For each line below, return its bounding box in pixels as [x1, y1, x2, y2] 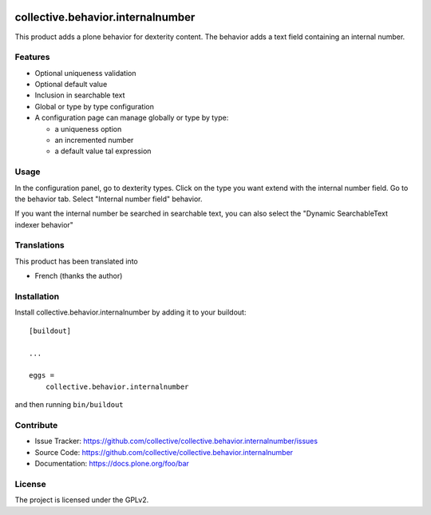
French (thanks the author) [34, 271, 123, 281]
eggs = [29, 371, 55, 380]
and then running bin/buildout [14, 400, 124, 410]
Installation [14, 291, 60, 302]
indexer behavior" [14, 220, 73, 229]
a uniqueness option [54, 124, 122, 133]
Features [14, 52, 50, 63]
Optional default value [34, 80, 108, 89]
